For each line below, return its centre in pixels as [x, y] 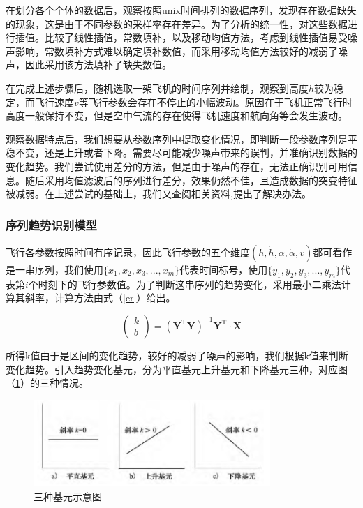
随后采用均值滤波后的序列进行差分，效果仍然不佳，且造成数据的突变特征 [191, 180]
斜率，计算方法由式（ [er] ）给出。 [100, 298]
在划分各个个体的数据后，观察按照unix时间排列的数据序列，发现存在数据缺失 [181, 10]
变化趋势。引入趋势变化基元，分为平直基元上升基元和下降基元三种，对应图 [177, 369]
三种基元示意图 [68, 496]
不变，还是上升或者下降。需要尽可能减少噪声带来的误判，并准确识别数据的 [186, 152]
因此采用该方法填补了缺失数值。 [98, 65]
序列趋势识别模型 [51, 224]
